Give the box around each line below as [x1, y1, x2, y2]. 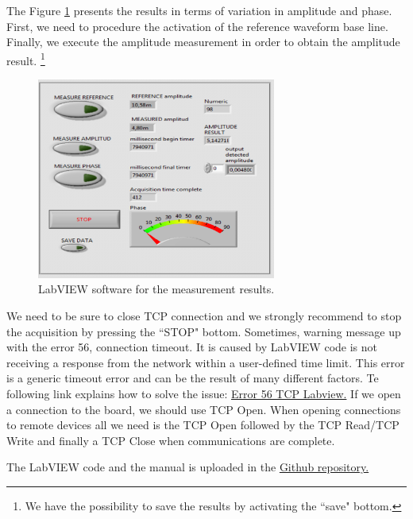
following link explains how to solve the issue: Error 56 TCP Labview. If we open [6, 385, 401, 402]
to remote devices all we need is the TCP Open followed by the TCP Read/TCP [6, 416, 399, 433]
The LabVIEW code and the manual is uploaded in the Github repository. [6, 459, 369, 475]
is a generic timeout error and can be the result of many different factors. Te [6, 370, 379, 386]
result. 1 [6, 49, 45, 68]
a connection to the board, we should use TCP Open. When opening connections [6, 401, 401, 417]
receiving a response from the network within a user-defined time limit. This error [6, 354, 405, 370]
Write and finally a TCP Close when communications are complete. [6, 432, 335, 448]
